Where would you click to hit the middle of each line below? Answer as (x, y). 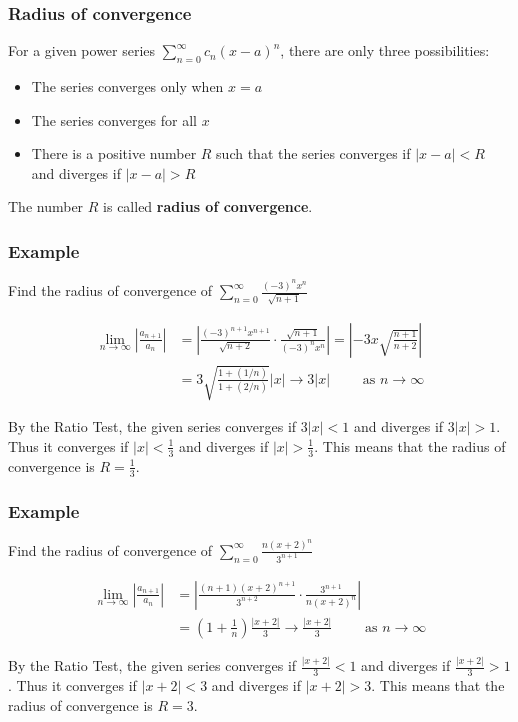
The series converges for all (114, 119)
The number (46, 206)
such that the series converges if (313, 153)
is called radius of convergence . (208, 206)
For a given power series (82, 50)
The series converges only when (127, 86)
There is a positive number (114, 153)
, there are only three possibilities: (385, 50)
